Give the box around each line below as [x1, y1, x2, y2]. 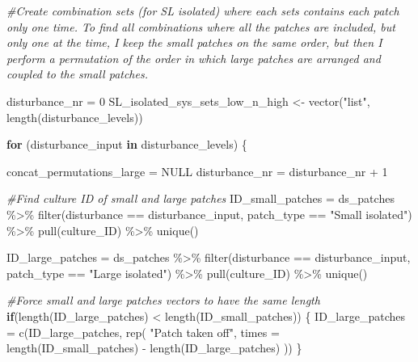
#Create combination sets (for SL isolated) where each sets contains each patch [6, 2, 399, 19]
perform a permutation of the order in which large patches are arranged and [6, 49, 381, 66]
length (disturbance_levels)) [6, 108, 143, 125]
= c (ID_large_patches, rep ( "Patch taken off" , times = [6, 323, 280, 340]
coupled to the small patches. [6, 65, 148, 82]
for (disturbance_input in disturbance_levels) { [6, 136, 247, 153]
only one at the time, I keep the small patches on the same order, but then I [6, 34, 382, 51]
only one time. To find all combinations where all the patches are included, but [6, 18, 395, 35]
